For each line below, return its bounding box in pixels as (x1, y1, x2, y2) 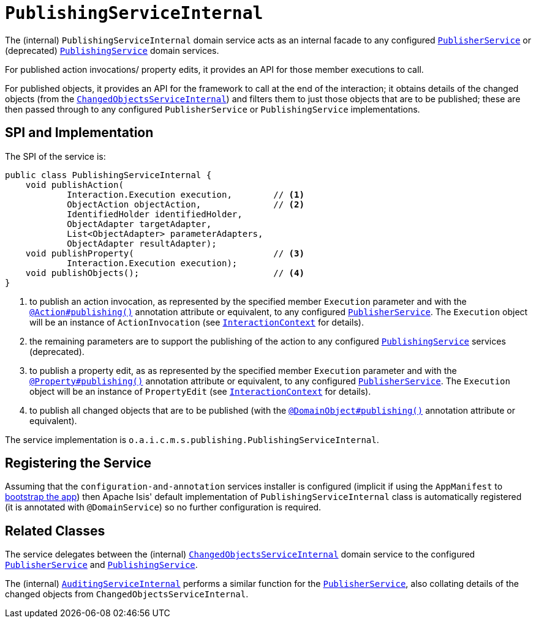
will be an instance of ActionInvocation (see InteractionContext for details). (29, 316, 364, 327)
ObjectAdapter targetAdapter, (67, 218, 212, 229)
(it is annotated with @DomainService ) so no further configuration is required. (5, 502, 322, 513)
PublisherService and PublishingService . (5, 559, 198, 570)
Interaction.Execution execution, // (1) (67, 189, 304, 200)
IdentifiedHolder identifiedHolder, (67, 209, 243, 219)
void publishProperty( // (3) (25, 248, 304, 258)
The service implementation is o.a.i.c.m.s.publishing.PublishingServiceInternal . (5, 434, 379, 445)
